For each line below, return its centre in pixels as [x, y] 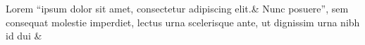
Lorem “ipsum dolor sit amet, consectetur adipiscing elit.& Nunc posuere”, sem [177, 8]
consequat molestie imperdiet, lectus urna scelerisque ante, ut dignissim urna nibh [183, 22]
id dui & [24, 36]
